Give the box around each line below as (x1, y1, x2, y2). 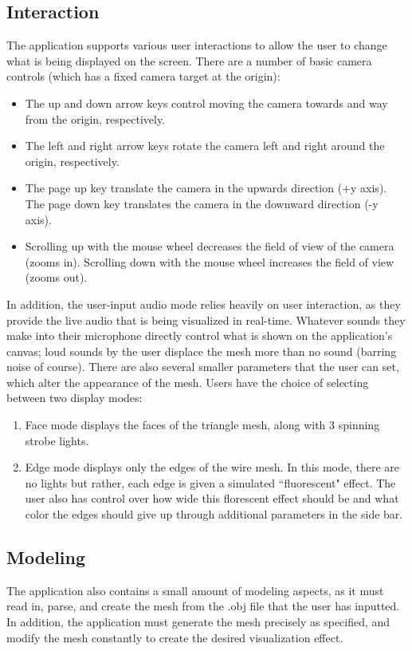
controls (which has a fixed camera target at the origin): (6, 68, 281, 85)
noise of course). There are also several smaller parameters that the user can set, (6, 358, 399, 375)
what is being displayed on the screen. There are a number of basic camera (6, 52, 372, 69)
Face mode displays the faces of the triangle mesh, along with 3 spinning (25, 416, 380, 433)
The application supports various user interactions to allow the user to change (6, 37, 387, 53)
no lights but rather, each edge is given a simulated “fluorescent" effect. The (25, 474, 396, 491)
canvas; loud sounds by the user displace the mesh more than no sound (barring (6, 342, 397, 359)
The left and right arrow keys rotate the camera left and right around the (25, 137, 385, 154)
